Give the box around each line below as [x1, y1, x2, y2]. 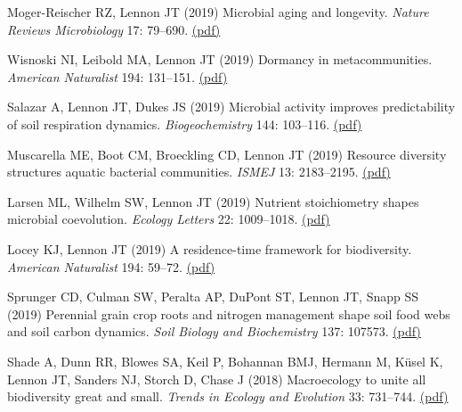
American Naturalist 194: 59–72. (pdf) [7, 257, 215, 276]
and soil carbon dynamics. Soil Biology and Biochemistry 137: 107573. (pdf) [7, 322, 421, 341]
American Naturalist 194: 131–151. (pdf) [7, 67, 228, 86]
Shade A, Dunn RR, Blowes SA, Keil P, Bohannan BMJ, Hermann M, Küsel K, [7, 351, 443, 370]
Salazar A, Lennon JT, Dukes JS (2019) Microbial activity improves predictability [7, 97, 456, 116]
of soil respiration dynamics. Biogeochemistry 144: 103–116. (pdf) [7, 114, 362, 133]
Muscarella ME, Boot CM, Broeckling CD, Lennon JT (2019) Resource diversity [7, 144, 447, 163]
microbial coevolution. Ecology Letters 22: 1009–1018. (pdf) [7, 210, 330, 228]
